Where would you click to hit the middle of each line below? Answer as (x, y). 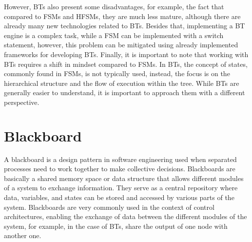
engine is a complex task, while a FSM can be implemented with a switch (114, 35)
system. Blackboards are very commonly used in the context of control (109, 207)
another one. (23, 235)
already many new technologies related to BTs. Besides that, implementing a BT (125, 26)
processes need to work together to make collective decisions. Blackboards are (120, 169)
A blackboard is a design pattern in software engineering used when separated (120, 159)
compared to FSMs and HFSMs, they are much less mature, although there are (122, 16)
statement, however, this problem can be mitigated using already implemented (121, 45)
